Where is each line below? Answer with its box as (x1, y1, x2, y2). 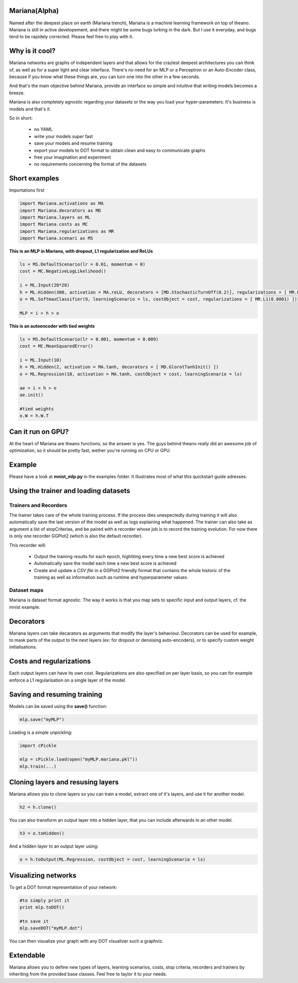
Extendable (9, 951, 46, 960)
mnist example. (9, 604, 41, 610)
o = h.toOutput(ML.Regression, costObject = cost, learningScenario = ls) (19, 857, 206, 863)
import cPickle (19, 743, 57, 748)
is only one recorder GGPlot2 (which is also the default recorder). (9, 533, 143, 539)
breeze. (9, 90, 25, 96)
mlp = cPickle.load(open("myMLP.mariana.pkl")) (19, 757, 138, 762)
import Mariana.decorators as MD (19, 207, 101, 213)
